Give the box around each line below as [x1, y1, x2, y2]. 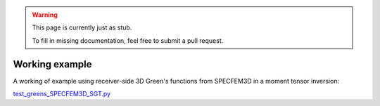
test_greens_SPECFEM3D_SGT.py [13, 90, 111, 98]
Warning [32, 11, 58, 19]
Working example [13, 58, 92, 70]
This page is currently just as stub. [32, 23, 132, 32]
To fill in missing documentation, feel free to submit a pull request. [32, 36, 224, 45]
